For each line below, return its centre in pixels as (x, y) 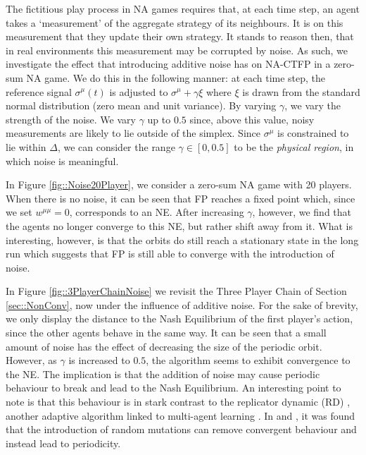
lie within (26, 146)
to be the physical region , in (294, 146)
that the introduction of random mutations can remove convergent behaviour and (181, 429)
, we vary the (313, 105)
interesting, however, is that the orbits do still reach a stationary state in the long (182, 239)
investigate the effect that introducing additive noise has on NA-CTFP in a (168, 64)
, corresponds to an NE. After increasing (157, 212)
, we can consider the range (116, 146)
